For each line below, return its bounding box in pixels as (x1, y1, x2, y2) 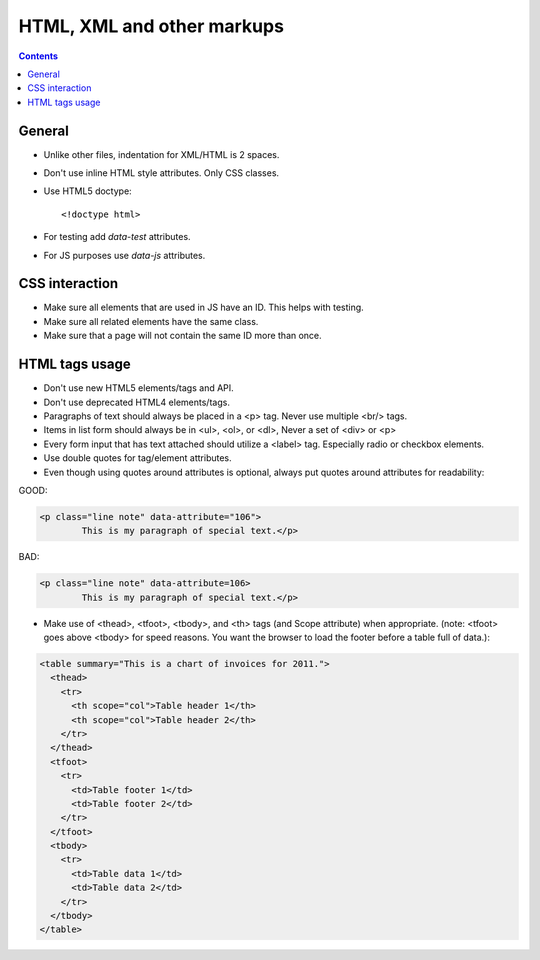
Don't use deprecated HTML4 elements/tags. (43, 396, 230, 408)
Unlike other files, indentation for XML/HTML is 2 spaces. (43, 148, 280, 160)
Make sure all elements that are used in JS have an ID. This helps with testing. (43, 301, 364, 314)
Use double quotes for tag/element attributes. (43, 452, 232, 464)
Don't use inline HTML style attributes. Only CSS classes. (43, 167, 280, 179)
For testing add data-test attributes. (43, 231, 191, 243)
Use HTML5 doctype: (43, 185, 132, 197)
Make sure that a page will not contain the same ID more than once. (43, 330, 322, 342)
